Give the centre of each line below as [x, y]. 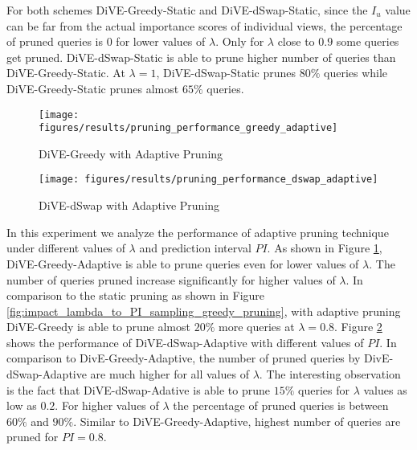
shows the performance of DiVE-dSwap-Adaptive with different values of [185, 342]
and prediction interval [195, 248]
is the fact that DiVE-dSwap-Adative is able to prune [139, 389]
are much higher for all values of [170, 374]
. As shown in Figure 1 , [325, 248]
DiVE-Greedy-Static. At [66, 73]
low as [22, 405]
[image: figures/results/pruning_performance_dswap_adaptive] [208, 180]
